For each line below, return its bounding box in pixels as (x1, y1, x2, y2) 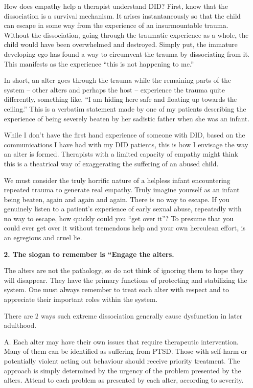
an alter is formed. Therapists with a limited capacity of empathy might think (4, 149, 238, 159)
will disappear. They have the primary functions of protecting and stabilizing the (4, 274, 247, 285)
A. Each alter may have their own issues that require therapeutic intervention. (4, 336, 239, 346)
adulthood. (4, 320, 37, 330)
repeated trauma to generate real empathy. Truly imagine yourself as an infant (4, 184, 240, 195)
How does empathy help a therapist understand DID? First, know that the (4, 1, 228, 11)
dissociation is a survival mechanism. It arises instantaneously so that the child (4, 10, 241, 21)
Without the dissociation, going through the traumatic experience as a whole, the (4, 29, 249, 40)
